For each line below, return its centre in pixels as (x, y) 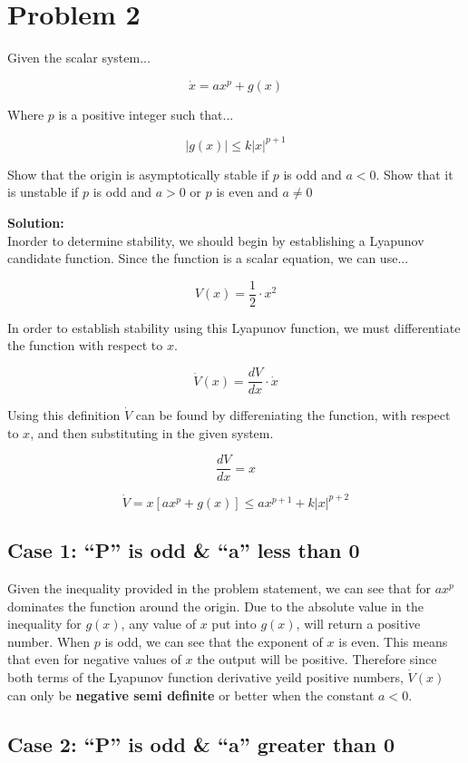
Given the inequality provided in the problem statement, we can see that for (219, 588)
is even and (247, 192)
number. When (49, 641)
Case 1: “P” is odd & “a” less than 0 (184, 550)
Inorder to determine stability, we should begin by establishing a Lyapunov (216, 240)
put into (234, 624)
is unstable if (43, 192)
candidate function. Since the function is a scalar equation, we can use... (208, 258)
